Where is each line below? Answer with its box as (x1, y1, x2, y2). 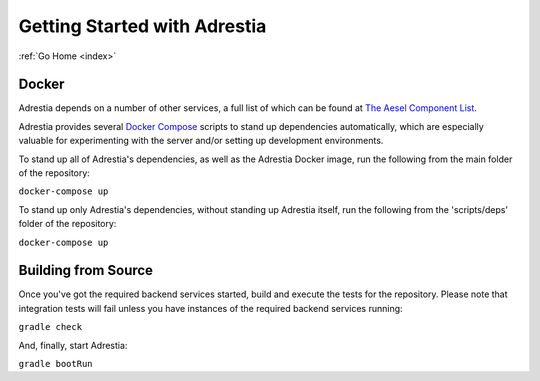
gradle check (18, 321, 83, 333)
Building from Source (18, 262, 154, 279)
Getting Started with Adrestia (18, 15, 267, 37)
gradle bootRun (18, 358, 94, 370)
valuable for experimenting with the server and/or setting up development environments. (18, 135, 384, 147)
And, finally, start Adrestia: (18, 339, 128, 351)
